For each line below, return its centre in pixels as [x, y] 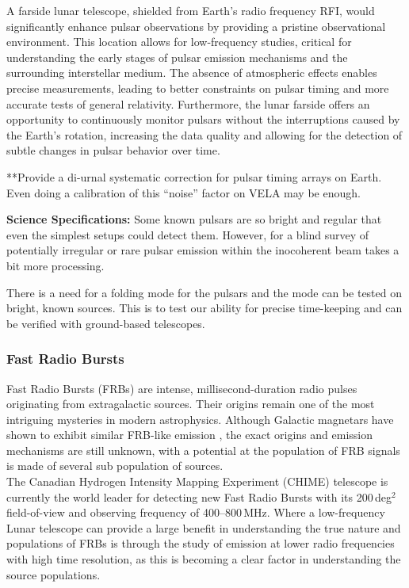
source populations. [54, 574]
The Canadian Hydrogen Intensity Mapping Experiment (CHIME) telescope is [197, 481]
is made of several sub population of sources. [115, 466]
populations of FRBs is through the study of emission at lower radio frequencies [201, 543]
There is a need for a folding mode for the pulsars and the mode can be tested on [204, 292]
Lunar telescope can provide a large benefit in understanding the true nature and [204, 527]
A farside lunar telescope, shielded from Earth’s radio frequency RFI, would [191, 10]
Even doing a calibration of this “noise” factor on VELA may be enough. [183, 192]
